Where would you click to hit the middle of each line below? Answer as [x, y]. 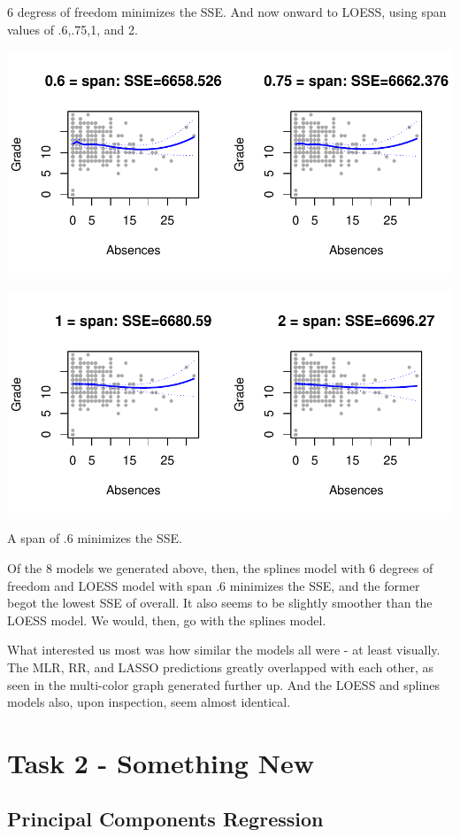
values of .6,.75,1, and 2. [73, 29]
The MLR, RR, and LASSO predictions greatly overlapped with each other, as [220, 666]
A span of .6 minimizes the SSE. [95, 538]
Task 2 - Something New [161, 762]
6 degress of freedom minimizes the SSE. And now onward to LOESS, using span [227, 12]
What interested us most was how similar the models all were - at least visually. [224, 650]
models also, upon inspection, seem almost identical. [149, 702]
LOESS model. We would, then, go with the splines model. [167, 620]
